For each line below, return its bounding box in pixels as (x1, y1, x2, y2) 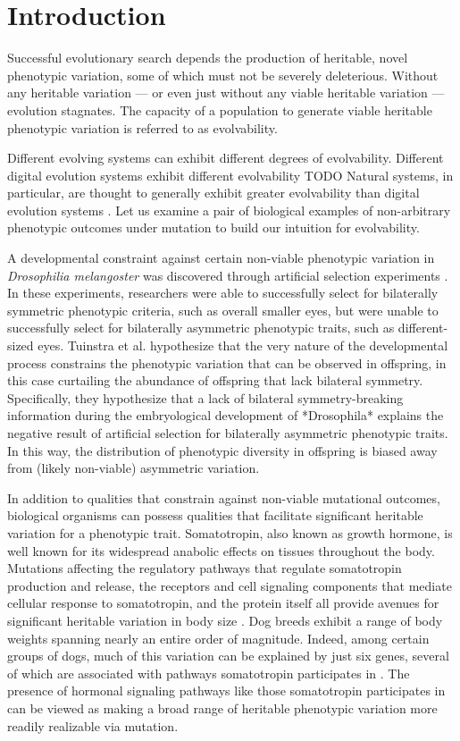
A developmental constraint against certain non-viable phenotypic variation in (7, 248, 435, 267)
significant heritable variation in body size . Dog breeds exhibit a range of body (7, 610, 443, 629)
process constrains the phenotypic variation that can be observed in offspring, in (7, 353, 447, 372)
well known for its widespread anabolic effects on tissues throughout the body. (7, 541, 435, 560)
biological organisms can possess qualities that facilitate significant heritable (7, 506, 423, 525)
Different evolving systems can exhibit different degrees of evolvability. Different (7, 148, 444, 167)
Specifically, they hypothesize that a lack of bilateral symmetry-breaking (7, 388, 404, 407)
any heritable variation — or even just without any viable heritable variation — (7, 83, 445, 102)
